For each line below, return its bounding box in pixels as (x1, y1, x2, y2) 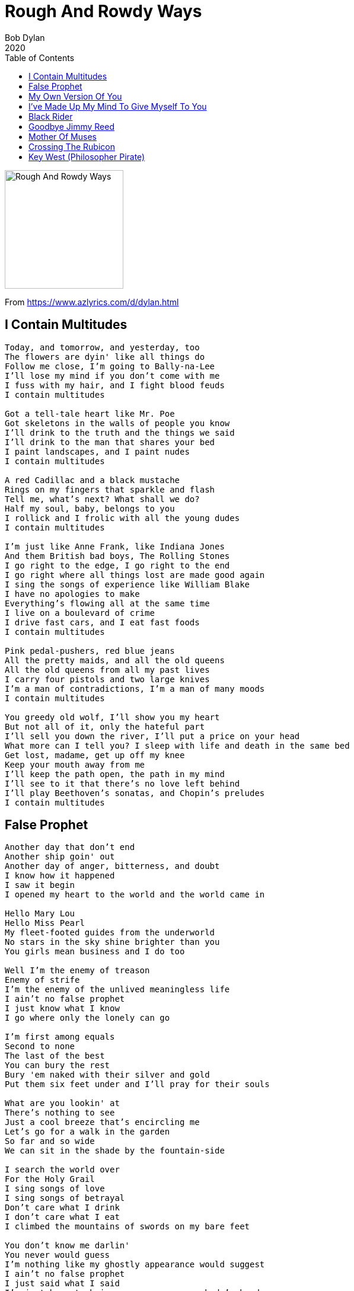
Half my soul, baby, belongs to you (5, 503, 175, 513)
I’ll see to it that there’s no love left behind (5, 778, 240, 788)
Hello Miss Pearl (5, 918, 85, 928)
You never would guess (5, 1250, 110, 1260)
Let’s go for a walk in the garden (5, 1127, 170, 1137)
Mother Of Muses (28, 131, 97, 142)
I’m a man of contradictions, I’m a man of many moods (5, 683, 265, 694)
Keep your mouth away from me (5, 759, 145, 769)
